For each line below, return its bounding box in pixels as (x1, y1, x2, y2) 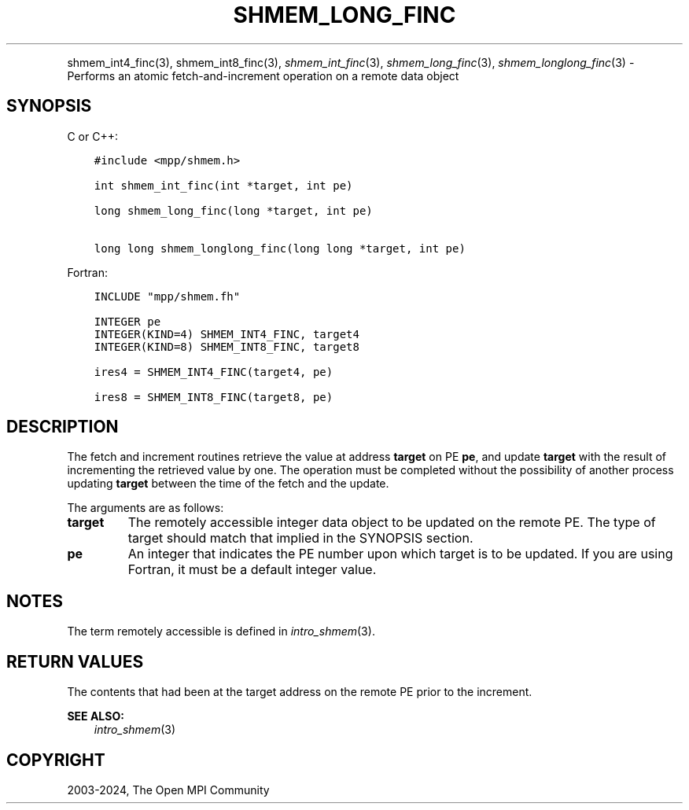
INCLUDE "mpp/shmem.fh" (94, 289, 241, 303)
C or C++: (67, 129, 118, 143)
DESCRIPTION (6, 417, 119, 437)
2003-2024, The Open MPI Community (67, 782, 270, 797)
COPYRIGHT (6, 749, 105, 770)
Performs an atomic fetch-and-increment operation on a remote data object (67, 68, 459, 83)
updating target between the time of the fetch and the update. (67, 477, 389, 491)
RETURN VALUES (6, 651, 144, 672)
